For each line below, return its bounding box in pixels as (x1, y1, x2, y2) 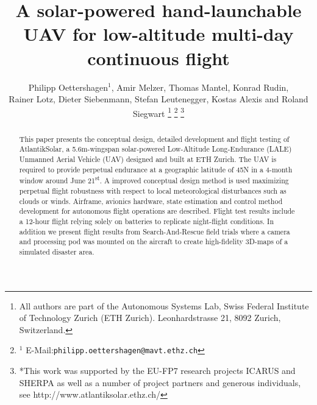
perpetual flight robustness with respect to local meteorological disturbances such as (19, 185, 287, 195)
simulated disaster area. (19, 246, 94, 256)
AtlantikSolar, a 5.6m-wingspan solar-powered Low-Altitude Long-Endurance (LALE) (19, 144, 292, 154)
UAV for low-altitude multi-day (23, 21, 294, 46)
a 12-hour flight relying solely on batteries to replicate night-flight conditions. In (19, 216, 274, 226)
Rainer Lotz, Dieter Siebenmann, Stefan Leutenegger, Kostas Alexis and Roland (9, 93, 308, 105)
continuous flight (87, 45, 230, 70)
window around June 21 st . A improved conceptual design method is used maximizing (19, 174, 289, 186)
